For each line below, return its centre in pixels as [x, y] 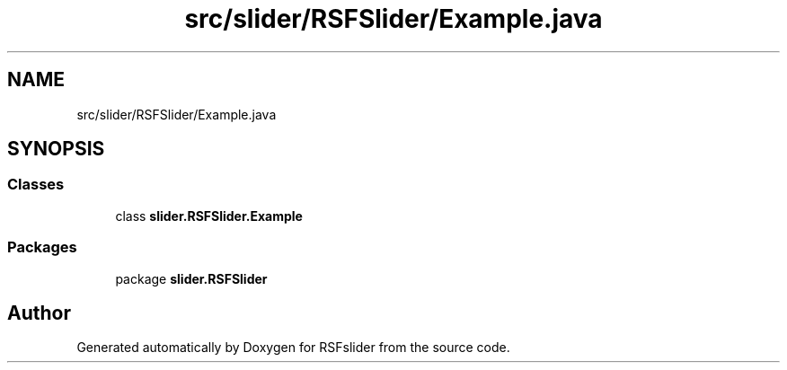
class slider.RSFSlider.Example [209, 216]
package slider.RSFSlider [191, 278]
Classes [36, 185]
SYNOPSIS [56, 149]
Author [39, 313]
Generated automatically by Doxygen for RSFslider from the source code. [293, 348]
